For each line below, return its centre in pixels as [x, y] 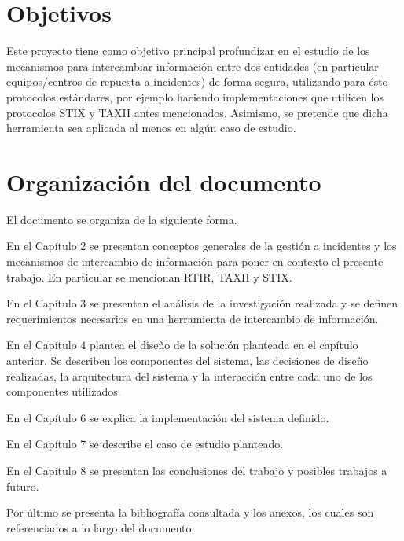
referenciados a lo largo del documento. [101, 527]
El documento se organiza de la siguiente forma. [122, 219]
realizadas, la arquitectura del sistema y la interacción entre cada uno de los [189, 375]
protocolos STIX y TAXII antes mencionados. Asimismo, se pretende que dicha [197, 112]
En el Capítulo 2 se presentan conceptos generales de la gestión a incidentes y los [202, 246]
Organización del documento [164, 181]
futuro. [23, 486]
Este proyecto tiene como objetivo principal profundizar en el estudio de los [188, 51]
